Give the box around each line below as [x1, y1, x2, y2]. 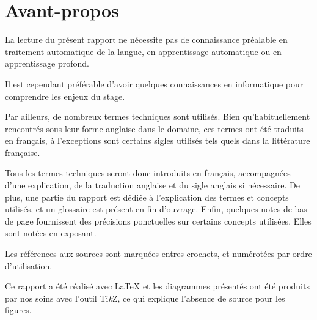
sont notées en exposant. [5, 226, 97, 239]
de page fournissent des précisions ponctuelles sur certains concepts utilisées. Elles [5, 214, 312, 227]
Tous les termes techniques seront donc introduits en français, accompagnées [5, 166, 291, 179]
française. [5, 146, 40, 158]
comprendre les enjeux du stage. [5, 89, 125, 102]
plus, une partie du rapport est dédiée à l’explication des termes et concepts [5, 190, 289, 203]
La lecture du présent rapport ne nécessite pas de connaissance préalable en [5, 33, 288, 46]
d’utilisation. [5, 259, 53, 272]
